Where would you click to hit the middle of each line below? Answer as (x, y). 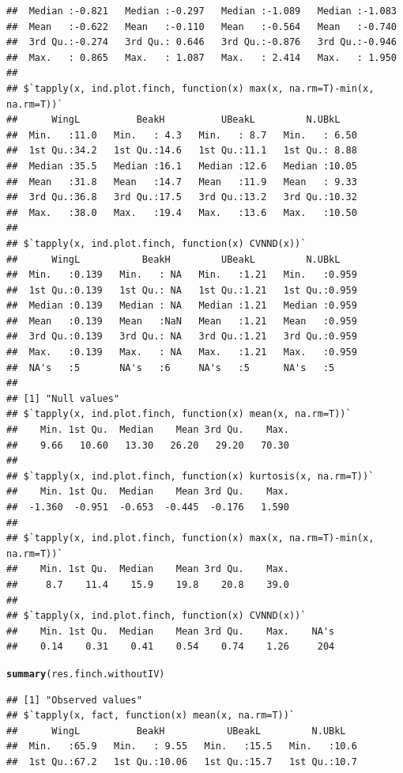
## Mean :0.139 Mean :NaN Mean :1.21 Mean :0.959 (182, 321)
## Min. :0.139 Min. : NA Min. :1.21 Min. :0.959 (182, 275)
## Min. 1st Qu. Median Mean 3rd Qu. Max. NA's (171, 631)
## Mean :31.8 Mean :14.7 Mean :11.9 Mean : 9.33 (182, 182)
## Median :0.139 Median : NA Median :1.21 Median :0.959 (182, 306)
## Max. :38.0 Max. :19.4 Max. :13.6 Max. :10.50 (182, 212)
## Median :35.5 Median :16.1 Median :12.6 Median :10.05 (182, 166)
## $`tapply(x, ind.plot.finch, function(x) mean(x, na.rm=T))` (179, 414)
